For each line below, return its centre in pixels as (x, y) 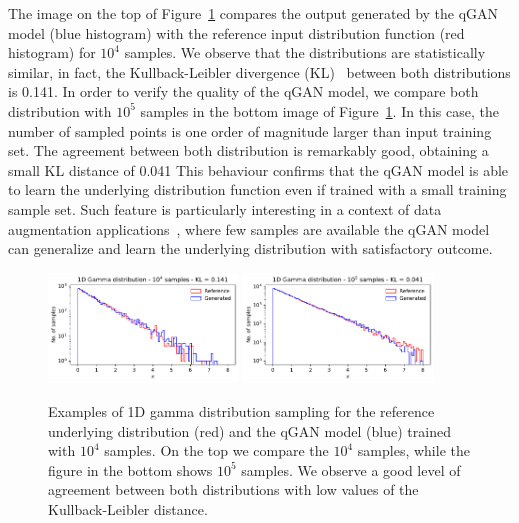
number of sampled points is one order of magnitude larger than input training (250, 130)
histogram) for (52, 52)
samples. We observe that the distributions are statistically (305, 52)
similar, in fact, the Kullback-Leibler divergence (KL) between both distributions (259, 71)
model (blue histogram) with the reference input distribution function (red (236, 32)
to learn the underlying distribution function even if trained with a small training (257, 189)
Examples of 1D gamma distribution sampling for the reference (241, 410)
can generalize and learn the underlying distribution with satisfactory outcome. (250, 248)
